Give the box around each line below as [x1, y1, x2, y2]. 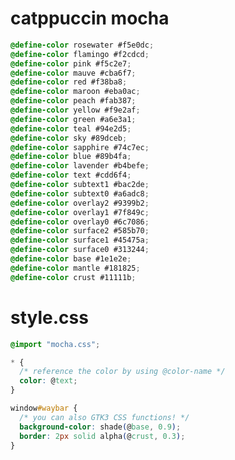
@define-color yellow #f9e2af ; [10, 105, 141, 116]
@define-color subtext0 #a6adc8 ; [10, 188, 150, 199]
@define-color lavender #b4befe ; [10, 161, 150, 171]
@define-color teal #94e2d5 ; [10, 123, 132, 134]
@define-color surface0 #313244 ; [10, 245, 150, 255]
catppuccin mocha [10, 7, 170, 30]
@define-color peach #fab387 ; [10, 96, 137, 106]
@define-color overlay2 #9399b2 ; [10, 198, 150, 208]
